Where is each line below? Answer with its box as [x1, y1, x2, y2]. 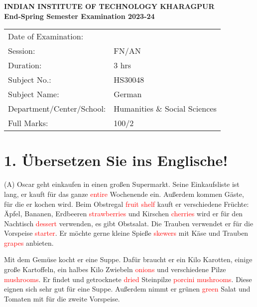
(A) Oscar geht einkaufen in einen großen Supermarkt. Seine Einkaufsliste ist [4, 179, 240, 189]
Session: [8, 45, 35, 57]
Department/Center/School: [8, 103, 106, 115]
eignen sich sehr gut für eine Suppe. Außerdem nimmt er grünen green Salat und [4, 284, 251, 294]
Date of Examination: [8, 30, 84, 42]
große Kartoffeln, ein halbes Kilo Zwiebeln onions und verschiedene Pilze [4, 264, 226, 275]
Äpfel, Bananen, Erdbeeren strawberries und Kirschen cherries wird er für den [4, 208, 243, 219]
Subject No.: [8, 74, 51, 86]
